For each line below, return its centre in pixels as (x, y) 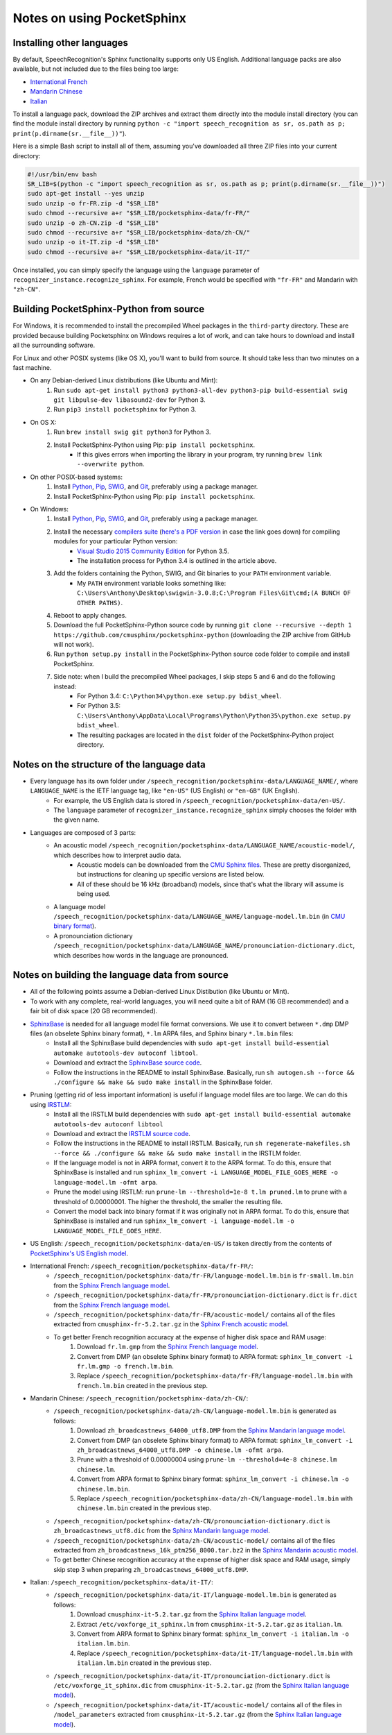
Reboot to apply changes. (90, 615)
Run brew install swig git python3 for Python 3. (132, 432)
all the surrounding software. (54, 345)
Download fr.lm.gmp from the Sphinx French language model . (168, 1347)
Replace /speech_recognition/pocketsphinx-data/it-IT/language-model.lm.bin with (215, 1653)
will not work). (74, 645)
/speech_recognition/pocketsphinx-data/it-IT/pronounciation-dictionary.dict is (192, 1675)
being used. (94, 894)
